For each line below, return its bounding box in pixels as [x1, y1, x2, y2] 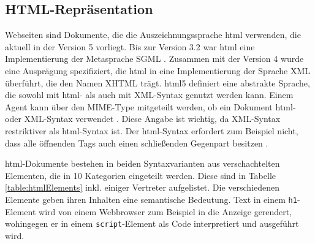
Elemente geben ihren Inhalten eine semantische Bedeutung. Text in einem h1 [5, 193, 297, 205]
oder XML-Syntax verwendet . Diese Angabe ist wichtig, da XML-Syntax [5, 112, 281, 125]
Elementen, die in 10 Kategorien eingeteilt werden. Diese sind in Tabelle [5, 169, 276, 181]
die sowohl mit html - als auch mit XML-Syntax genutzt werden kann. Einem [5, 88, 294, 101]
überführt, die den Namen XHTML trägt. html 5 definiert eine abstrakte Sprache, [5, 76, 310, 89]
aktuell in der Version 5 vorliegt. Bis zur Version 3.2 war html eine [5, 40, 255, 53]
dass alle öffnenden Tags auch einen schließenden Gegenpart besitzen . [5, 136, 268, 149]
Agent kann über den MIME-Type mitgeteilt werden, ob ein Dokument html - [5, 100, 296, 113]
